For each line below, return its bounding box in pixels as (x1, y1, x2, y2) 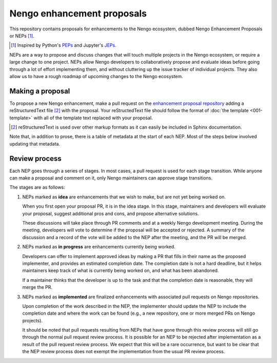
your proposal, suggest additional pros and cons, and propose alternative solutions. (22, 210, 200, 216)
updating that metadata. (9, 140, 61, 147)
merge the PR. (22, 284, 53, 291)
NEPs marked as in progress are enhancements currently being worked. (22, 244, 175, 250)
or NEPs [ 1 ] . (9, 32, 34, 39)
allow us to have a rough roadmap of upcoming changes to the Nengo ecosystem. (9, 73, 183, 79)
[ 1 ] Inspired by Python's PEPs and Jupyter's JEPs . (11, 42, 116, 48)
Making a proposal (9, 86, 70, 95)
